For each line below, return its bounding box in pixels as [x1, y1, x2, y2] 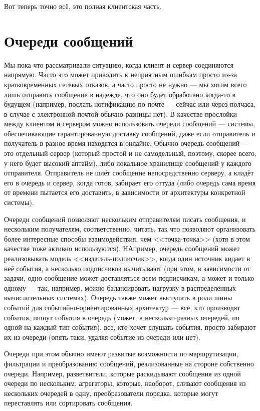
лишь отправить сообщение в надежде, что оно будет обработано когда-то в [4, 89, 236, 99]
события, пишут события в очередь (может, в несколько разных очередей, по [4, 312, 239, 322]
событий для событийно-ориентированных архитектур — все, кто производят [4, 302, 240, 312]
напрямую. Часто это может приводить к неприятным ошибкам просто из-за [4, 69, 237, 80]
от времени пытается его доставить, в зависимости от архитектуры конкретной [4, 187, 245, 197]
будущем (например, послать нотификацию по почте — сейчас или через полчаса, [4, 99, 256, 109]
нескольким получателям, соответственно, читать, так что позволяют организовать [4, 224, 255, 234]
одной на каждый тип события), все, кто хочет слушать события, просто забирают [4, 322, 256, 332]
